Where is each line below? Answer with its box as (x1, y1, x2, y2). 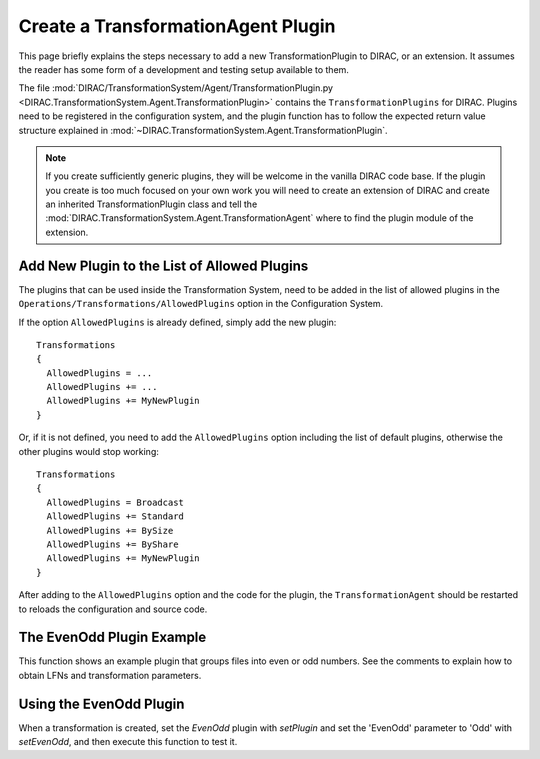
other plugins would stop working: (18, 445, 160, 457)
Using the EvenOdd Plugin (18, 695, 185, 712)
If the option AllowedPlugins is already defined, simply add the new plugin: (18, 316, 337, 328)
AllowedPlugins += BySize (46, 525, 174, 536)
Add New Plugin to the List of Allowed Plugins (18, 257, 309, 274)
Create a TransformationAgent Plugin (18, 15, 336, 37)
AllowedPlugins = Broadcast (46, 496, 185, 508)
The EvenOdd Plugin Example (18, 629, 207, 646)
